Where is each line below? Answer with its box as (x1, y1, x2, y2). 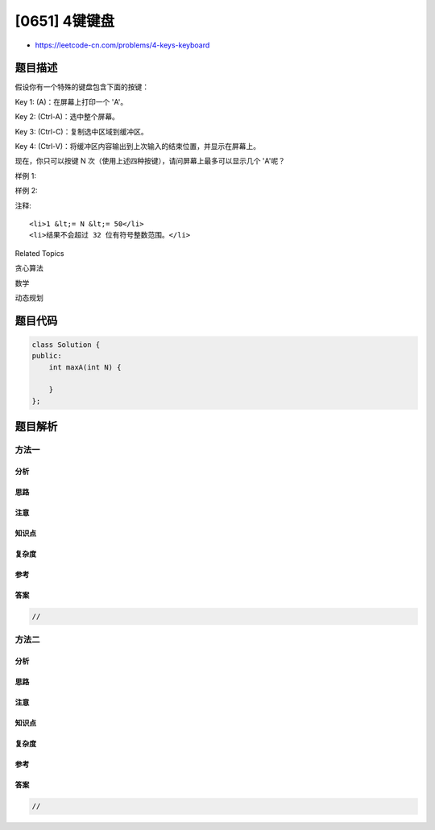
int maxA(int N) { (48, 362, 122, 372)
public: (31, 351, 62, 361)
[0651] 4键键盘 (14, 12, 115, 30)
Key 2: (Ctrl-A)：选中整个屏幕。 (14, 112, 120, 122)
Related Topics (14, 248, 64, 258)
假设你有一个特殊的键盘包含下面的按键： (14, 82, 149, 92)
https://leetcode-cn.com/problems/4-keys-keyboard (35, 40, 210, 50)
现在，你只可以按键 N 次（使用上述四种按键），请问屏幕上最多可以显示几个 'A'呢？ (14, 156, 286, 166)
